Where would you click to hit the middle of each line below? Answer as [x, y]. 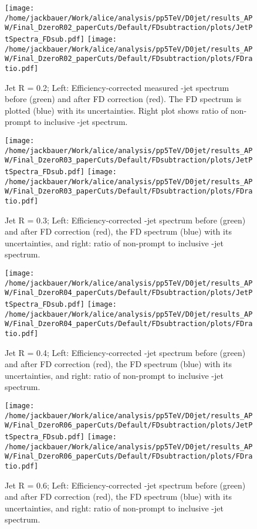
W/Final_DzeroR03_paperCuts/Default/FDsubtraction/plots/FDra [129, 191]
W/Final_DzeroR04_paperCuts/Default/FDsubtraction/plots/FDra [129, 324]
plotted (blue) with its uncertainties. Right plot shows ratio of [116, 110]
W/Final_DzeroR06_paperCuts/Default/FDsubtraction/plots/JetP [129, 425]
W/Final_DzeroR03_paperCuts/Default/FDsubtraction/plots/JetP [129, 160]
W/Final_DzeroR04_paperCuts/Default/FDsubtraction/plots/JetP [129, 293]
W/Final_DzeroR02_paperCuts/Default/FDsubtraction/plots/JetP [129, 28]
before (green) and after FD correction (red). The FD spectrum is [123, 99]
